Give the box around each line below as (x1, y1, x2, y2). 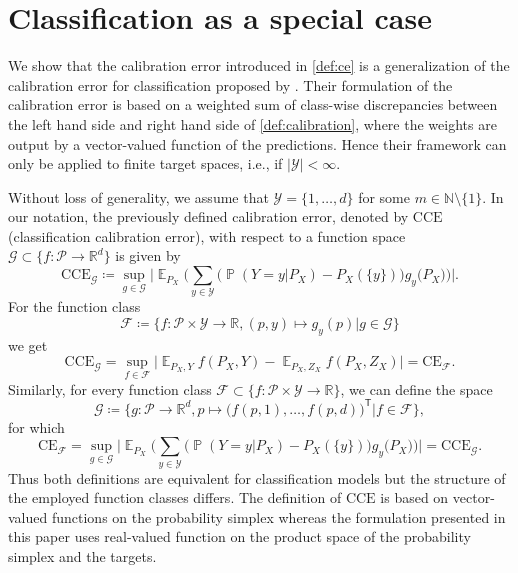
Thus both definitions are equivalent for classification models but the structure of (8, 467, 506, 488)
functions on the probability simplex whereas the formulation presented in (51, 506, 506, 527)
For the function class (8, 296, 141, 317)
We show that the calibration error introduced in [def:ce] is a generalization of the (8, 55, 510, 76)
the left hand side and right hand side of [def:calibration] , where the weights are (8, 113, 497, 134)
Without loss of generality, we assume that (8, 186, 269, 207)
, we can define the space (340, 378, 493, 399)
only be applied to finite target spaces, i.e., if (8, 153, 283, 174)
